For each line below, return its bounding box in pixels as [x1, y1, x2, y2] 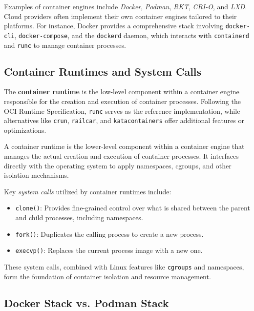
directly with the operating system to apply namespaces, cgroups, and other [4, 160, 232, 170]
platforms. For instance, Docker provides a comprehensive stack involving [4, 21, 223, 31]
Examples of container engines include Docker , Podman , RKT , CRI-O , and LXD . [4, 1, 247, 11]
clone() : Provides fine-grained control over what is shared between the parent [15, 203, 250, 213]
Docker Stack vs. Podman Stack [4, 295, 169, 310]
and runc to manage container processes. [4, 40, 126, 50]
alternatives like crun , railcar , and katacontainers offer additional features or [4, 115, 245, 125]
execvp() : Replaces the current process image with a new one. [15, 245, 203, 255]
